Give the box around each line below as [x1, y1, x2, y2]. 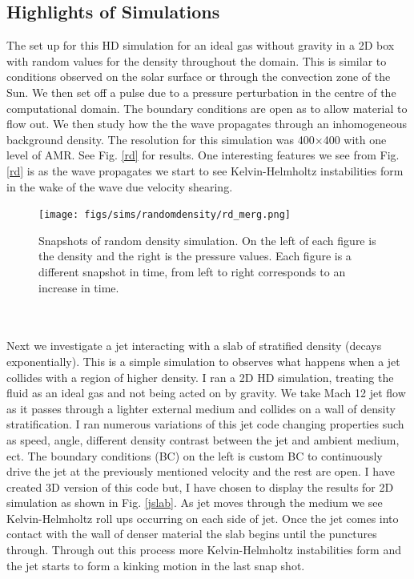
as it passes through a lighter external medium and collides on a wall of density [6, 400, 396, 416]
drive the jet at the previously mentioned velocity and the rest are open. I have [6, 463, 395, 480]
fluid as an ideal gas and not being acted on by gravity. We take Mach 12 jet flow [6, 384, 406, 401]
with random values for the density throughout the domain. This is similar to [6, 52, 387, 69]
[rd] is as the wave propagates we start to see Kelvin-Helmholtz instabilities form [6, 162, 404, 179]
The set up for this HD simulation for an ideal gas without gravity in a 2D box [6, 37, 395, 54]
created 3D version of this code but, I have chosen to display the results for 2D [6, 478, 394, 495]
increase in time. [38, 279, 119, 296]
